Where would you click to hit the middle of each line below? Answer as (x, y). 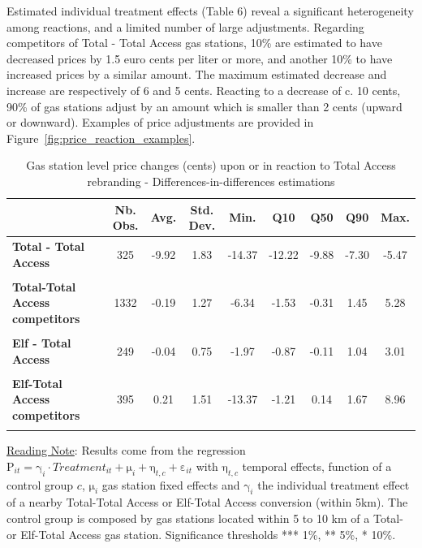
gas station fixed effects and (171, 484)
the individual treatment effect (334, 484)
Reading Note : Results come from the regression (126, 450)
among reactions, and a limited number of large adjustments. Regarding (185, 26)
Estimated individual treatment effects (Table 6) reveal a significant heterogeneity (210, 11)
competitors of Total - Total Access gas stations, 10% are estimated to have (194, 43)
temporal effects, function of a (317, 466)
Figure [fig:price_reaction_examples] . (101, 138)
